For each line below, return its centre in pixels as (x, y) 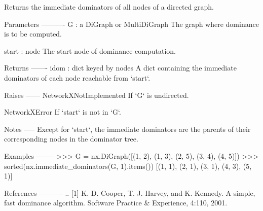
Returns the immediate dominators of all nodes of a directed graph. (109, 7)
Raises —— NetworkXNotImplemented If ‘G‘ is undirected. (97, 95)
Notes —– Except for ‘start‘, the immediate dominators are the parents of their (127, 129)
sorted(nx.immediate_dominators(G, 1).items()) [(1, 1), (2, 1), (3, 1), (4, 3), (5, (128, 166)
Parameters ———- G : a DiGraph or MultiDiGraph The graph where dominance (131, 24)
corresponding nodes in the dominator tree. (71, 139)
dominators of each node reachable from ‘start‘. (77, 77)
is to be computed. (33, 34)
